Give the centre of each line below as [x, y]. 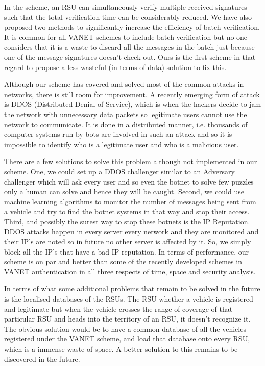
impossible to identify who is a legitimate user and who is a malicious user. [122, 144]
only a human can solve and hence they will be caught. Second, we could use [124, 191]
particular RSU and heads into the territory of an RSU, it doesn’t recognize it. [127, 319]
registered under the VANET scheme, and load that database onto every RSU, [127, 339]
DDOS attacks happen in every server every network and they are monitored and [131, 231]
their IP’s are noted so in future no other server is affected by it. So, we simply [128, 242]
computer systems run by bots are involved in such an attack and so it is [118, 134]
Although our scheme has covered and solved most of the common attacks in [124, 84]
